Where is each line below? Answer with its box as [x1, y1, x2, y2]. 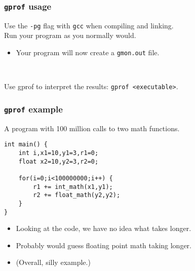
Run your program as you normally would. [4, 30, 136, 41]
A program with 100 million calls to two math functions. [4, 123, 180, 133]
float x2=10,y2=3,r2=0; [18, 158, 99, 165]
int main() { [4, 141, 48, 148]
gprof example [4, 102, 63, 115]
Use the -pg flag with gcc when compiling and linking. [4, 20, 174, 30]
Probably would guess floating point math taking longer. [16, 240, 192, 250]
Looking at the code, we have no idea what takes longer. [16, 223, 191, 234]
